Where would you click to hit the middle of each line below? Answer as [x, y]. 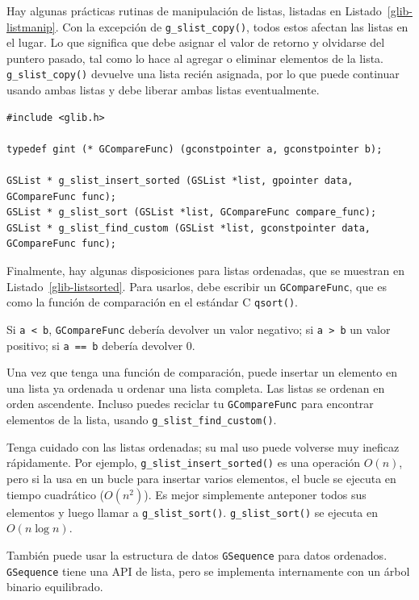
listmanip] [31, 26]
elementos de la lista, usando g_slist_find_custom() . [142, 420]
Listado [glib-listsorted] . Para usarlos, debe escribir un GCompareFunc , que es [197, 286]
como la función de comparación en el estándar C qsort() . [152, 302]
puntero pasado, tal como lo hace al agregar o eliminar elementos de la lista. [195, 58]
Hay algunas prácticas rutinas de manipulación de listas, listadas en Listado [194, 10]
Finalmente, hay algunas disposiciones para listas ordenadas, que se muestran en [205, 271]
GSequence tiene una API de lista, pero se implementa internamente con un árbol [208, 571]
